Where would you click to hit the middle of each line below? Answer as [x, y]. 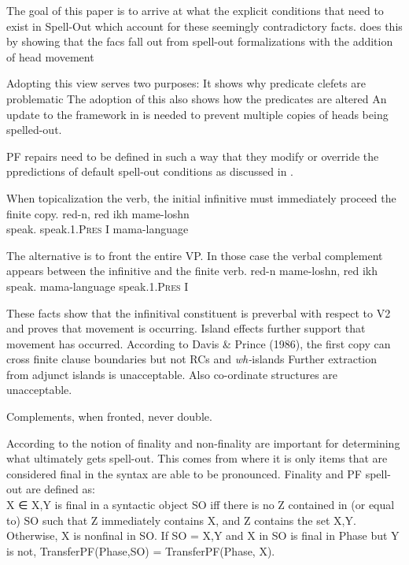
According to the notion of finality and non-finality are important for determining [203, 442]
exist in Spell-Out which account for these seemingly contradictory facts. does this [204, 26]
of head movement [50, 56]
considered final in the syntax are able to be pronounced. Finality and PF [184, 473]
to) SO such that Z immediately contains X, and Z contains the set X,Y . [181, 520]
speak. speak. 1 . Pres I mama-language [98, 229]
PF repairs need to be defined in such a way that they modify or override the [193, 156]
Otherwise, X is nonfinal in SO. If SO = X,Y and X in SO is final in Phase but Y [203, 535]
